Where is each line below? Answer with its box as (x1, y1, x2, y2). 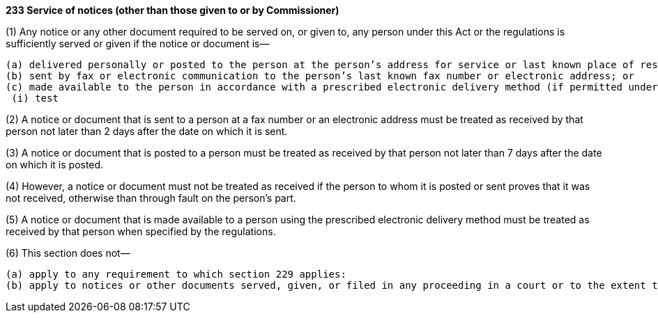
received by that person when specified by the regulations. (6, 225, 276, 237)
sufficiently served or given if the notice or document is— (6, 38, 270, 49)
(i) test (11, 93, 59, 104)
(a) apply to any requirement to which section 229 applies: (6, 269, 346, 280)
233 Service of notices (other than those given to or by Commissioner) (6, 4, 339, 16)
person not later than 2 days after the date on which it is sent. (6, 125, 288, 137)
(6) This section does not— (6, 247, 130, 259)
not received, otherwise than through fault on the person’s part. (6, 192, 296, 204)
